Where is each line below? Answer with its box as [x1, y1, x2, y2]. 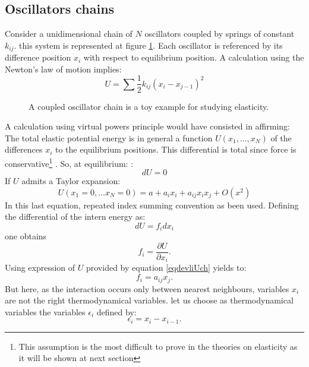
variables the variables [5, 305, 86, 318]
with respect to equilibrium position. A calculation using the [83, 51, 304, 64]
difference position [5, 51, 71, 64]
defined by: [96, 305, 137, 318]
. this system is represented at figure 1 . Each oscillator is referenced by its [14, 39, 283, 51]
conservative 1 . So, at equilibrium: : [5, 155, 134, 169]
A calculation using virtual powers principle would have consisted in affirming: [5, 120, 290, 132]
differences [5, 143, 43, 156]
